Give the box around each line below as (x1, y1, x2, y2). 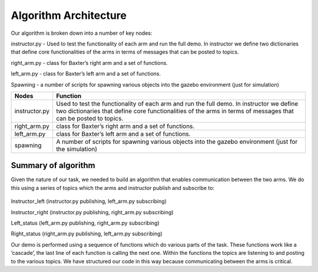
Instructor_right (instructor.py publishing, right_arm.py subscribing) (11, 208, 174, 215)
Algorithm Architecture (11, 9, 127, 22)
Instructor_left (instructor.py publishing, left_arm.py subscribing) (11, 198, 167, 205)
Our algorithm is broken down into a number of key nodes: (11, 30, 153, 37)
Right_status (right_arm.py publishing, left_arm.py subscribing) (11, 230, 163, 237)
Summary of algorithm (11, 160, 95, 171)
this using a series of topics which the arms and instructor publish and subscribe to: (11, 184, 215, 191)
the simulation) (56, 145, 97, 153)
